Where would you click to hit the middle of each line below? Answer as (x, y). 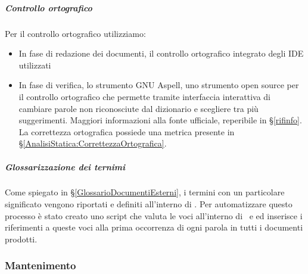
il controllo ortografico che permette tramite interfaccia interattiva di (145, 96)
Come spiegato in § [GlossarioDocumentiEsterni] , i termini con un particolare (145, 192)
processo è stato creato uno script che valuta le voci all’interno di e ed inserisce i (154, 215)
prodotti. (21, 239)
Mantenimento (41, 265)
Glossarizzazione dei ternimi (65, 166)
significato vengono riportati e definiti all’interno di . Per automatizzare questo (149, 204)
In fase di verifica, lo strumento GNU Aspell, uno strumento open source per (159, 85)
